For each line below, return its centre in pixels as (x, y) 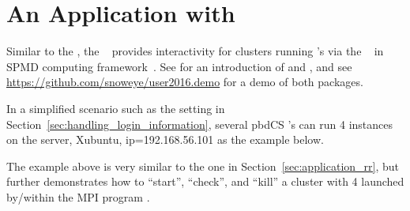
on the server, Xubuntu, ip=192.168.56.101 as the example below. (165, 139)
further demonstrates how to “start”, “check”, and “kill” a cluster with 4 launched (205, 181)
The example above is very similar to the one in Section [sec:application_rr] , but (203, 166)
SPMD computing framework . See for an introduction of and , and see (179, 66)
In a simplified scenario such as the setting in (116, 108)
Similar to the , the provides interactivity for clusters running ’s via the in (195, 51)
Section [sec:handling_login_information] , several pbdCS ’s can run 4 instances (200, 124)
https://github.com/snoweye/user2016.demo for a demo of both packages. (185, 82)
